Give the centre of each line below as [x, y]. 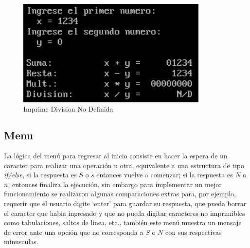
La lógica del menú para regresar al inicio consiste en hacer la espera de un [116, 155]
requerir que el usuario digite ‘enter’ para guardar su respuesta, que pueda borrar [125, 203]
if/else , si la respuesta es [40, 175]
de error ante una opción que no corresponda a [74, 232]
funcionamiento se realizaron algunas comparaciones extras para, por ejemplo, [120, 194]
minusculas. [21, 241]
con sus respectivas [194, 232]
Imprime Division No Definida [68, 109]
